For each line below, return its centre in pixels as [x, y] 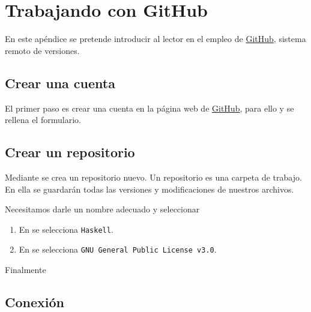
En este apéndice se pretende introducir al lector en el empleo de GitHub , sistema [155, 39]
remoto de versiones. [42, 50]
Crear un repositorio [70, 152]
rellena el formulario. [43, 120]
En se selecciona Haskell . [66, 229]
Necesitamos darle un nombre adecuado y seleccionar [102, 209]
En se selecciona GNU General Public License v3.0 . [118, 249]
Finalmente [26, 269]
